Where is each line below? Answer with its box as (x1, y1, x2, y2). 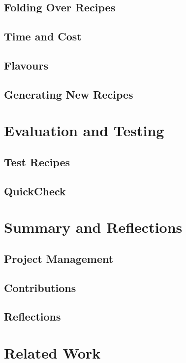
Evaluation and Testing (4, 120, 164, 141)
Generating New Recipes (4, 86, 133, 102)
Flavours (4, 57, 49, 73)
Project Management (4, 251, 114, 266)
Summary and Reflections (4, 217, 183, 237)
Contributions (4, 280, 76, 295)
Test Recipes (4, 154, 70, 169)
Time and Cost (4, 29, 82, 44)
